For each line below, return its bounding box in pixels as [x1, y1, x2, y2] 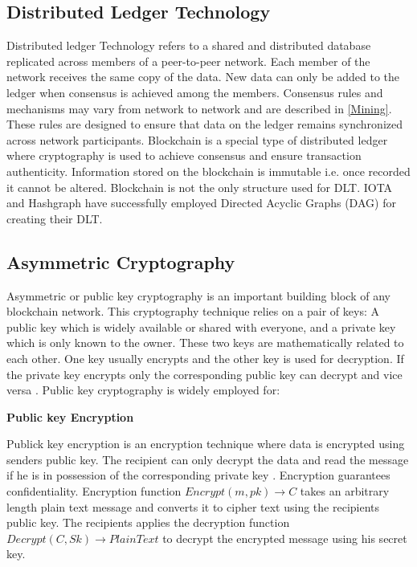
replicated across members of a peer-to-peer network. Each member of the [6, 52, 370, 69]
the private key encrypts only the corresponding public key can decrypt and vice [6, 365, 403, 382]
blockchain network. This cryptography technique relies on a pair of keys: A [6, 303, 379, 320]
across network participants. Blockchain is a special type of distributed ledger [6, 131, 388, 148]
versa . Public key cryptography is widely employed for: [6, 381, 280, 398]
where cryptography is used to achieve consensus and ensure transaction [6, 147, 362, 164]
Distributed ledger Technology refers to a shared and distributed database [6, 37, 371, 54]
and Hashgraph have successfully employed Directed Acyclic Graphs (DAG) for [6, 194, 396, 211]
